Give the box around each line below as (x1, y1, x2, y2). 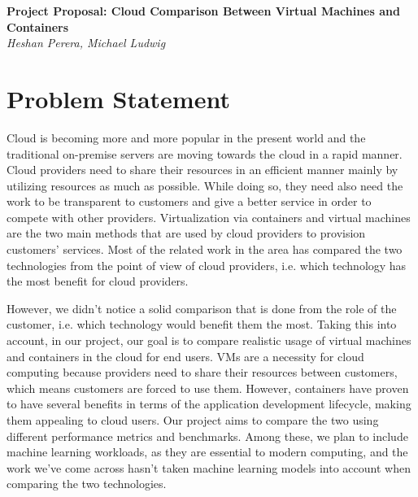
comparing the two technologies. (7, 475, 167, 492)
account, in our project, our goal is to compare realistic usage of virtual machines (7, 332, 411, 349)
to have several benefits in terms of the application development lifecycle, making (7, 395, 411, 412)
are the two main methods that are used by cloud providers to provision (7, 225, 366, 242)
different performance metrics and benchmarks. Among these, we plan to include (7, 427, 408, 444)
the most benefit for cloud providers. (7, 272, 189, 290)
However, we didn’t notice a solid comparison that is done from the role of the (7, 299, 397, 316)
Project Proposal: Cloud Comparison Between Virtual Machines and (7, 2, 400, 19)
